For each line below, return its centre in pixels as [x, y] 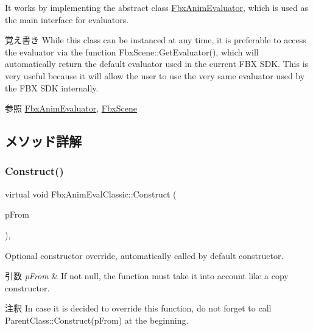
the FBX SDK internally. [52, 87]
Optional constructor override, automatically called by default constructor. [144, 255]
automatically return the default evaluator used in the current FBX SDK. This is [157, 64]
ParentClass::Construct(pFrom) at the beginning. [97, 320]
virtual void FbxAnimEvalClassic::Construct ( [91, 194]
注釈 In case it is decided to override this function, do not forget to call [138, 308]
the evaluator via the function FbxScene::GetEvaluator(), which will [132, 52]
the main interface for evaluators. [67, 19]
